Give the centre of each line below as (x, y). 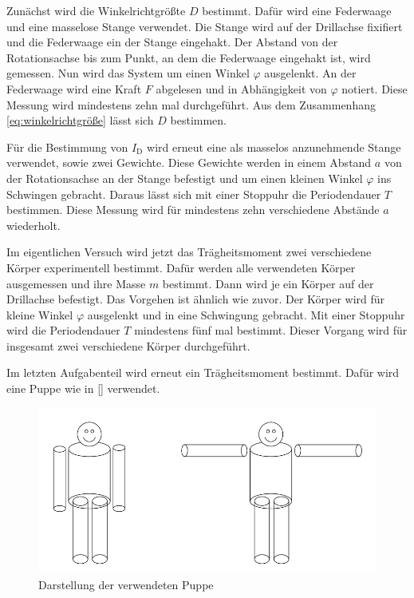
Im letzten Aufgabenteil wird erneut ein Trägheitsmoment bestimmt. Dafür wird (203, 372)
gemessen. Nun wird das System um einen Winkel (128, 73)
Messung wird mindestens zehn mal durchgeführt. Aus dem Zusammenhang (191, 104)
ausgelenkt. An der (310, 73)
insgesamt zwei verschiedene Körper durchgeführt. (128, 345)
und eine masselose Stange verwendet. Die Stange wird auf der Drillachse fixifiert (205, 26)
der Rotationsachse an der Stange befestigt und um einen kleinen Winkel (185, 178)
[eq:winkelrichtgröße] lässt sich (80, 120)
